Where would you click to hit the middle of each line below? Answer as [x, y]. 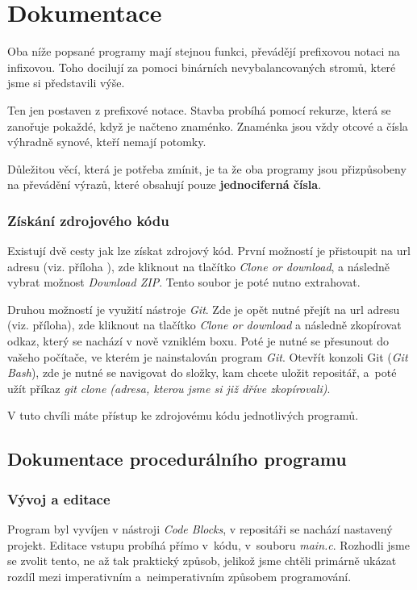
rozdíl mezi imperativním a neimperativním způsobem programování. [179, 576]
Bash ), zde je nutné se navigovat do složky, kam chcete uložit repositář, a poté [202, 372]
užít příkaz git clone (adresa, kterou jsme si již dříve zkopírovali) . [169, 388]
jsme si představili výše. [66, 83]
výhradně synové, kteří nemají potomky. [107, 142]
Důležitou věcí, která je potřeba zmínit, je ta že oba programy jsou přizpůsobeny [207, 168]
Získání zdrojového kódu [88, 220]
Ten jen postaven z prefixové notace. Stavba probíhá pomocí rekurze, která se [199, 109]
